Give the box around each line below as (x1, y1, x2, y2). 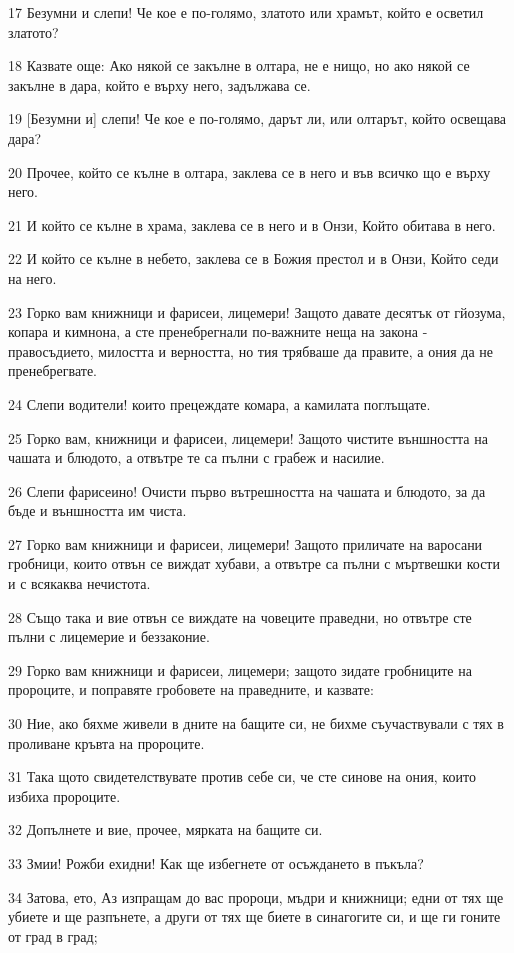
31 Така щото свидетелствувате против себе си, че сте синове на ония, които (8, 766, 476, 787)
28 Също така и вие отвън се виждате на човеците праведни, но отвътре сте (8, 606, 472, 627)
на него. (8, 267, 57, 288)
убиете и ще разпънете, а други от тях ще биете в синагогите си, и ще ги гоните (8, 906, 501, 927)
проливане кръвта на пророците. (8, 732, 205, 753)
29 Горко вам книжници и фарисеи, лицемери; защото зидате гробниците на (8, 659, 472, 680)
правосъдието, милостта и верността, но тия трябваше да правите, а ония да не (8, 340, 494, 361)
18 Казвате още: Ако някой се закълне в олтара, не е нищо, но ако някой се (8, 55, 470, 76)
